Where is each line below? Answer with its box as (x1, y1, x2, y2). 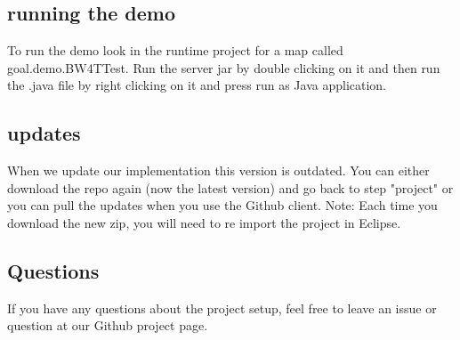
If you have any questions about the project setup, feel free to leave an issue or (7, 298, 437, 317)
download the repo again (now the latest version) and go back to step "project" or (7, 178, 454, 197)
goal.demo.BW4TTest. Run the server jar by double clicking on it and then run (7, 58, 440, 77)
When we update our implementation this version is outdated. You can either (7, 161, 430, 180)
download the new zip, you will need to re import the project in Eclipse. (7, 213, 401, 231)
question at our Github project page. (7, 316, 208, 335)
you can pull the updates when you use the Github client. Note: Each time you (7, 196, 438, 215)
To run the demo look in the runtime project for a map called (7, 41, 343, 60)
